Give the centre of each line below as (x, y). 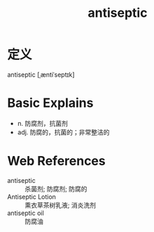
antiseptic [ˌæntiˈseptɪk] (41, 75)
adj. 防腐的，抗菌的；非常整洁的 (63, 132)
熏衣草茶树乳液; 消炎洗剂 (61, 205)
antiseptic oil (26, 213)
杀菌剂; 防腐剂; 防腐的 (56, 188)
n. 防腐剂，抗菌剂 (43, 123)
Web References (57, 161)
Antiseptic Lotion (31, 196)
